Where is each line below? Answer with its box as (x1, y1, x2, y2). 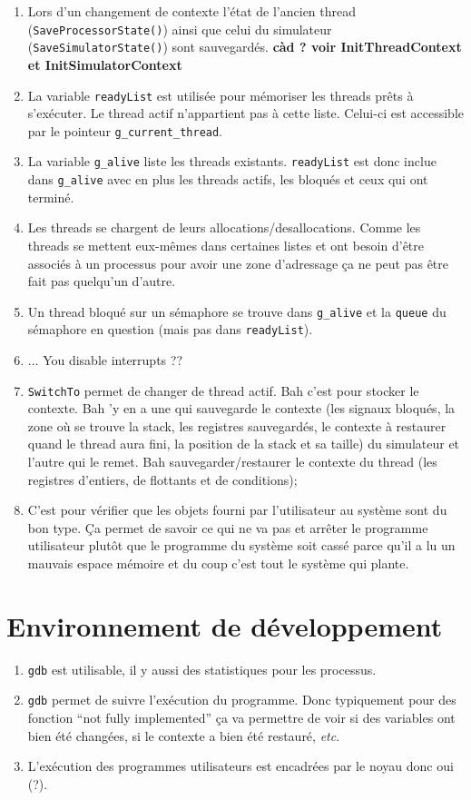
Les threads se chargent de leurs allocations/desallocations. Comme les (27, 218, 421, 237)
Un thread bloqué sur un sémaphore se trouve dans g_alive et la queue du (27, 301, 446, 321)
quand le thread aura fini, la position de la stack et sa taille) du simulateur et (27, 434, 460, 453)
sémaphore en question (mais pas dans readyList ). (27, 320, 313, 339)
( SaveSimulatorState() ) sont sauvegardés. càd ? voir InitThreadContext (27, 37, 462, 56)
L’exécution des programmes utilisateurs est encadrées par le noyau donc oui (27, 756, 454, 775)
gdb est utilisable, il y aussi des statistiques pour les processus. (27, 659, 377, 678)
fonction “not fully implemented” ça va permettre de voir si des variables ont (27, 708, 456, 727)
